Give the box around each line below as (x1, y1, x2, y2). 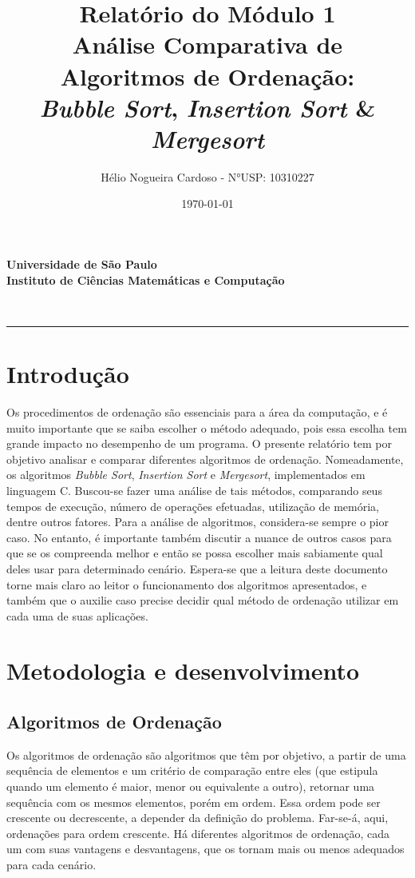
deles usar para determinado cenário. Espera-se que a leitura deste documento (6, 560, 388, 577)
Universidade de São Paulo (6, 256, 157, 273)
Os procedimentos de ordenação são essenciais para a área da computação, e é (6, 403, 388, 420)
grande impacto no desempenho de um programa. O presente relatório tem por (6, 435, 393, 452)
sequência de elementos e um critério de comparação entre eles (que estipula (6, 762, 378, 779)
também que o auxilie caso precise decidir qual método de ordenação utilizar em (6, 592, 399, 609)
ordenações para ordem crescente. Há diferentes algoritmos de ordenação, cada (6, 824, 390, 841)
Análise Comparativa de (72, 28, 343, 61)
